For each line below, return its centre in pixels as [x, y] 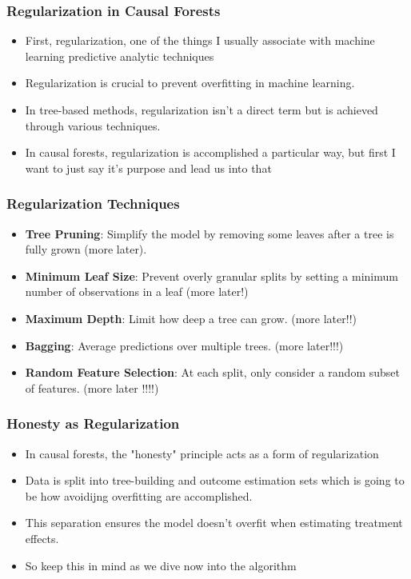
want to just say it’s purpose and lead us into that [148, 168]
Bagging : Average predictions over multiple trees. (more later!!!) [184, 345]
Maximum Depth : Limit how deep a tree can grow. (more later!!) [191, 318]
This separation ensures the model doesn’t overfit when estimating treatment [214, 523]
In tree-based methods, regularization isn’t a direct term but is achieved [202, 110]
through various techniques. [93, 125]
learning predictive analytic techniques [120, 56]
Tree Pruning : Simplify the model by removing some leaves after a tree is [209, 233]
